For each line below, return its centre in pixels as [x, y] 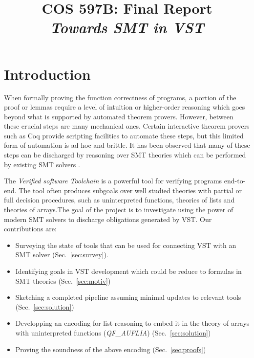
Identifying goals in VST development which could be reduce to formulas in [128, 271]
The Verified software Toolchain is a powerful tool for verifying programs [113, 181]
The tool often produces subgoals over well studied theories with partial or [130, 190]
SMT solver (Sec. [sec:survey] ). [62, 255]
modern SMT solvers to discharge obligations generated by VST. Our [108, 219]
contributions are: [30, 229]
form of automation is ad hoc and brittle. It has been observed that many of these [127, 145]
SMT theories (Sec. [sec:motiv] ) [63, 280]
